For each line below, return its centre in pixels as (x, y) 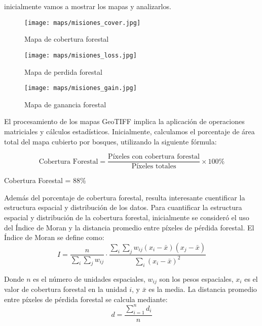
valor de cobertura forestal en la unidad (66, 289)
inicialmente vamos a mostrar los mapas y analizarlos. (88, 6)
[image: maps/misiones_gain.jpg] (81, 88)
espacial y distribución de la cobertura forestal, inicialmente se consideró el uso (127, 217)
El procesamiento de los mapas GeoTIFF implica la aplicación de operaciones (124, 121)
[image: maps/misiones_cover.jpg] (83, 23)
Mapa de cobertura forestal (67, 39)
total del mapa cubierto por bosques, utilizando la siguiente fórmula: (110, 141)
